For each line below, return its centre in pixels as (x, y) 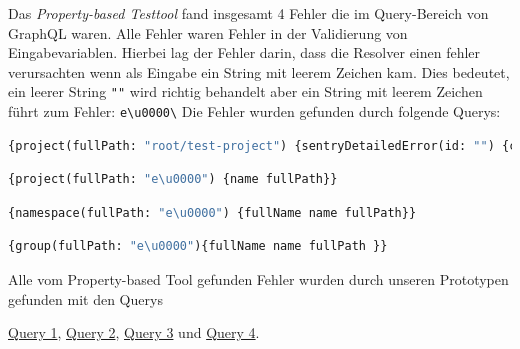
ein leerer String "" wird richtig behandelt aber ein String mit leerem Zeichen (245, 91)
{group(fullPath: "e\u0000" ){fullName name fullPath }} (198, 246)
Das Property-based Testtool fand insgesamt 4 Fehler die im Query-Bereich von (248, 13)
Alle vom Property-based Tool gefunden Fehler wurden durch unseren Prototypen (258, 279)
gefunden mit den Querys (85, 298)
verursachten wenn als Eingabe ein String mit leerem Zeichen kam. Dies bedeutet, (259, 71)
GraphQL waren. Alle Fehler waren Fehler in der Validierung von (208, 32)
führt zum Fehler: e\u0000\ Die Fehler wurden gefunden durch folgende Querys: (254, 111)
